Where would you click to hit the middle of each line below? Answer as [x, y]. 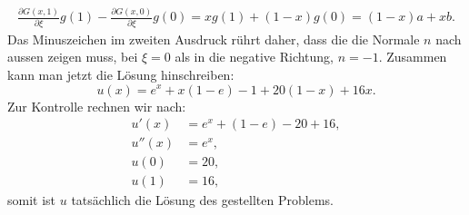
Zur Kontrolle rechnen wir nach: [97, 106]
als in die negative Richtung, [254, 57]
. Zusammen [413, 57]
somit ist [32, 200]
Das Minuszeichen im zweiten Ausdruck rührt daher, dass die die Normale [214, 39]
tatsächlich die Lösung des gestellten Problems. [202, 200]
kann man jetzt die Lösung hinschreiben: [121, 74]
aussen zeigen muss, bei [73, 57]
